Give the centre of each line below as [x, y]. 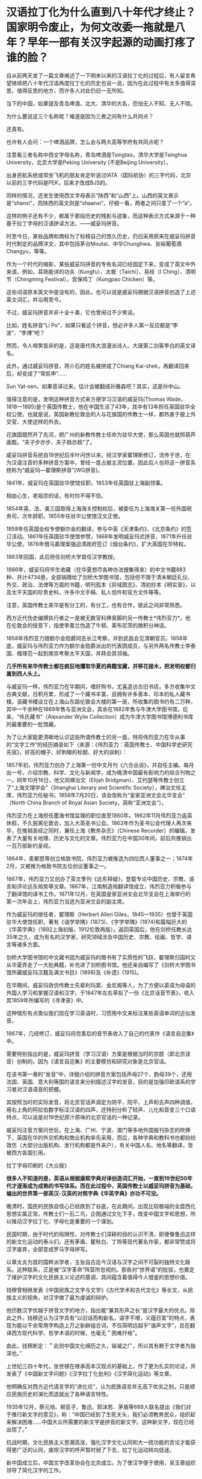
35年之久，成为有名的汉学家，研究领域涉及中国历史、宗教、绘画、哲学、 [96, 937]
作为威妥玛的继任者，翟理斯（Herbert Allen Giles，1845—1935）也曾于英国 [99, 914]
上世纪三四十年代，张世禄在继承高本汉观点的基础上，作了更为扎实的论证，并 [101, 1366]
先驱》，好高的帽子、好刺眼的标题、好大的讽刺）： [67, 752]
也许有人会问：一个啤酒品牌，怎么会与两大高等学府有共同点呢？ [85, 142]
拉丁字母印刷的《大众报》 [38, 1165]
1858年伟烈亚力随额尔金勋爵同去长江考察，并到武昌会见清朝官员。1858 [94, 638]
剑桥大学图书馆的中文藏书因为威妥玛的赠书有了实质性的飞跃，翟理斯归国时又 [101, 957]
